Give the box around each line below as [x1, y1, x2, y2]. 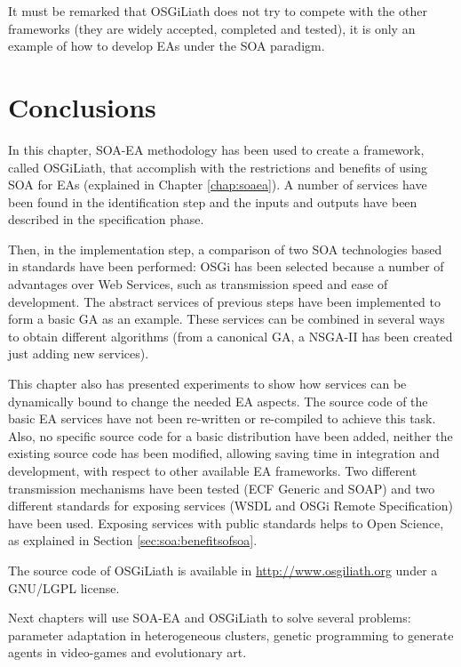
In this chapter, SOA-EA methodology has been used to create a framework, [8, 140, 425, 158]
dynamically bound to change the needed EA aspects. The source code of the [8, 391, 428, 410]
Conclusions [8, 88, 156, 125]
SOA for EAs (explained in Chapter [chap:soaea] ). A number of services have [8, 175, 427, 194]
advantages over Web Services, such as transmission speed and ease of [8, 275, 388, 293]
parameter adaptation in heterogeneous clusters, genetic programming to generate [8, 625, 454, 644]
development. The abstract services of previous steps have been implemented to [8, 292, 441, 310]
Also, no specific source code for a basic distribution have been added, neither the [8, 426, 453, 445]
